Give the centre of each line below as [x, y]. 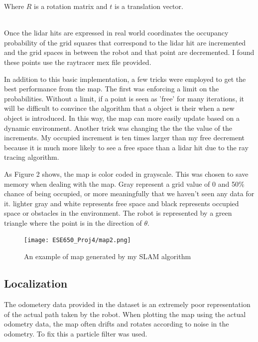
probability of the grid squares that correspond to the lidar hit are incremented [125, 42]
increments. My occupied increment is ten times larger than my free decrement [125, 138]
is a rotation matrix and [71, 6]
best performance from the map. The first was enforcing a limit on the [112, 89]
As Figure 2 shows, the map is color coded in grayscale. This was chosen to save [126, 173]
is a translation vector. [149, 6]
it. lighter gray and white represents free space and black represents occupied [122, 203]
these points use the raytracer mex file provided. [78, 62]
